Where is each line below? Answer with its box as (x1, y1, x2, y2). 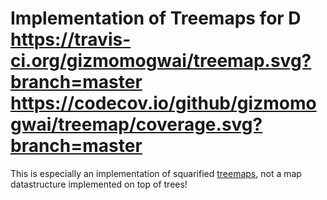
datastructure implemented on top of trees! (10, 178, 188, 190)
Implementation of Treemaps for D (10, 7, 302, 30)
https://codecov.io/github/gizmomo (10, 92, 317, 115)
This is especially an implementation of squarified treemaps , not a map (10, 167, 302, 179)
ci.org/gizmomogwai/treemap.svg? (10, 50, 312, 72)
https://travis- (10, 28, 132, 51)
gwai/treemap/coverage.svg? (10, 113, 263, 136)
